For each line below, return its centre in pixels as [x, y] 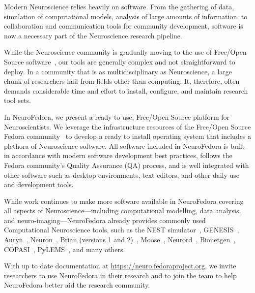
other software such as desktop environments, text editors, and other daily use [122, 175]
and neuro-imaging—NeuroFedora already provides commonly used [105, 220]
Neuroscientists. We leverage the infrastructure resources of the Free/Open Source [127, 126]
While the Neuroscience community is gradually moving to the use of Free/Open [125, 52]
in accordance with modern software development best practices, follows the [118, 155]
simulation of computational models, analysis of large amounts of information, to [126, 16]
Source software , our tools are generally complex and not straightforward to [120, 61]
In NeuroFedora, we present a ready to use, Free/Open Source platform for [117, 116]
